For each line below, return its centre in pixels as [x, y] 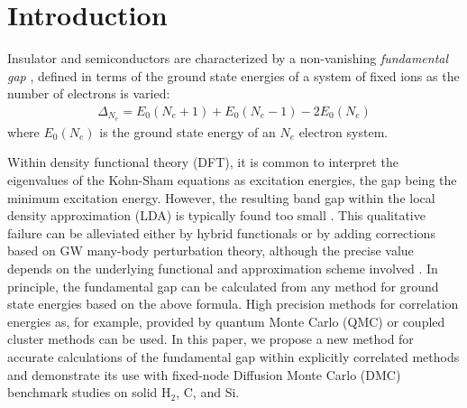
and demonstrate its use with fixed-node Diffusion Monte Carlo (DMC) [204, 374]
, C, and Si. [208, 392]
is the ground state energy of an [188, 131]
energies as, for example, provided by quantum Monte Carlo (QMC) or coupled [226, 321]
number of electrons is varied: [89, 93]
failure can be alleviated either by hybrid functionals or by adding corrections [221, 232]
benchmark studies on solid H [89, 392]
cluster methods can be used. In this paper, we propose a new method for [211, 339]
